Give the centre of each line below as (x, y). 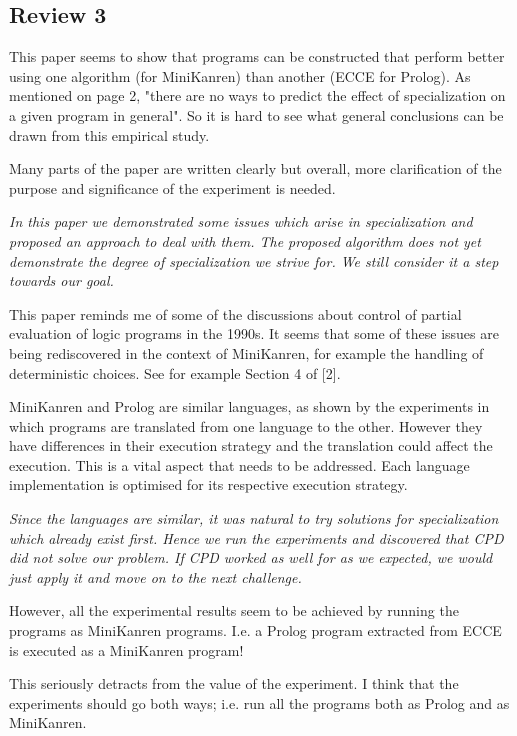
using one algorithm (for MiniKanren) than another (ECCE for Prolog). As (240, 75)
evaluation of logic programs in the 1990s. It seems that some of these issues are (254, 333)
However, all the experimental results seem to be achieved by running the (234, 610)
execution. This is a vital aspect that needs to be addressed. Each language (239, 464)
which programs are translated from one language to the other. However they (246, 425)
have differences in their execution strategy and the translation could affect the (251, 445)
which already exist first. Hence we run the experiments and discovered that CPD (256, 537)
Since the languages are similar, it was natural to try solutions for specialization (254, 518)
